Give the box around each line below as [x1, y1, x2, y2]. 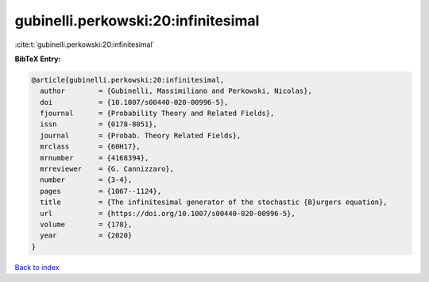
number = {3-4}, [40, 176, 133, 184]
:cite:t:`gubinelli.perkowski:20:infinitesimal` [14, 40, 155, 49]
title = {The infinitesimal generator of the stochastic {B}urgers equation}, [40, 198, 388, 207]
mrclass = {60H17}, [40, 142, 141, 151]
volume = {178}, [40, 220, 133, 229]
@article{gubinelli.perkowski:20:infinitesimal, [31, 75, 225, 84]
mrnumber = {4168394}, [40, 153, 149, 162]
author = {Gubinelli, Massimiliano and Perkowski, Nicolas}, [40, 87, 313, 95]
